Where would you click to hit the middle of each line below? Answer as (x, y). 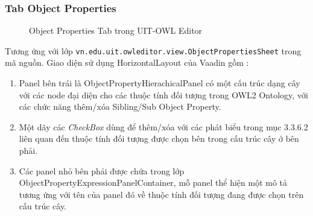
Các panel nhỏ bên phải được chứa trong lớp (102, 170)
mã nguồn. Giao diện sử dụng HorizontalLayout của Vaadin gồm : (127, 62)
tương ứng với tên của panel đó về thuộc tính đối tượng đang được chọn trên (161, 194)
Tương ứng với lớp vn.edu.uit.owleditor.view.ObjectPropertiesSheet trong (153, 50)
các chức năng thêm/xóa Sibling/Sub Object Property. (120, 106)
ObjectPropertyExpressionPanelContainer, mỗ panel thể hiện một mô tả (153, 183)
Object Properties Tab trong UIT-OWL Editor (116, 30)
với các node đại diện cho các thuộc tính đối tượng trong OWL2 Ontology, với (163, 94)
